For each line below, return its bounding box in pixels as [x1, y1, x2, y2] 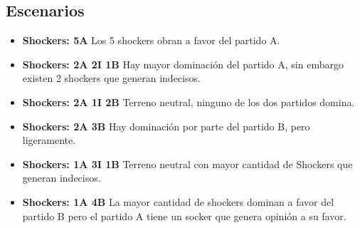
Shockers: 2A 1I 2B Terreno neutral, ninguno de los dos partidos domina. [22, 94, 355, 109]
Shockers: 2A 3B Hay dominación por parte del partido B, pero [22, 118, 310, 133]
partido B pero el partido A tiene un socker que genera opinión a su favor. [22, 208, 346, 223]
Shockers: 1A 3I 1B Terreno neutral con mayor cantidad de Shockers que [22, 156, 353, 171]
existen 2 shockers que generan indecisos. [22, 71, 201, 85]
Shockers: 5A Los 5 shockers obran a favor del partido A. [22, 33, 280, 48]
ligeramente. [22, 133, 76, 147]
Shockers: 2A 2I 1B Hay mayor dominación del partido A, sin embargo [22, 56, 344, 71]
